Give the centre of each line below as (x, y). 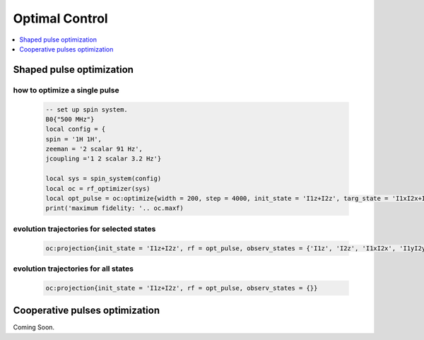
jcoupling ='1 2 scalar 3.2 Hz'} (104, 159)
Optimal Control (61, 18)
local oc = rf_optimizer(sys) (98, 188)
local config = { (76, 129)
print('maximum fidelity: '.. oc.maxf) (114, 208)
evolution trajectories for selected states (84, 228)
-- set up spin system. (87, 109)
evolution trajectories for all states (73, 269)
